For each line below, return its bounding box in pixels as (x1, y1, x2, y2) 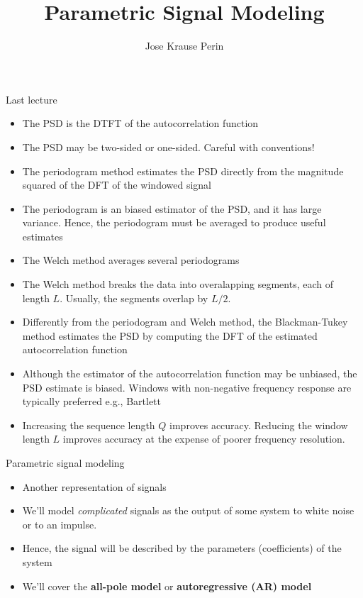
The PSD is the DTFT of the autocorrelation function (22, 116, 259, 131)
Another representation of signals (22, 479, 167, 494)
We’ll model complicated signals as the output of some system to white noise (22, 503, 354, 518)
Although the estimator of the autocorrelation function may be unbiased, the (22, 366, 357, 381)
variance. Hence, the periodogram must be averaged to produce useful (22, 215, 326, 230)
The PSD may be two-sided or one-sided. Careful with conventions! (22, 139, 315, 154)
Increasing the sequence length (22, 417, 155, 432)
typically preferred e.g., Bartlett (22, 394, 161, 409)
